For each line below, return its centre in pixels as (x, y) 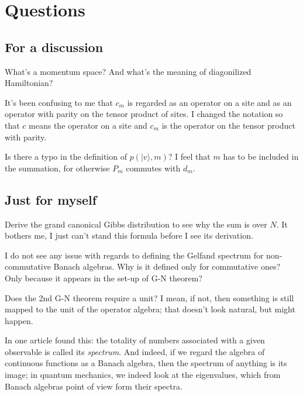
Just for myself (51, 199)
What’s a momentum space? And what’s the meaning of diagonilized (128, 71)
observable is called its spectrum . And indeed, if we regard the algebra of (135, 351)
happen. (19, 320)
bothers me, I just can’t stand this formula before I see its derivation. (129, 235)
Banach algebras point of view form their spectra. (94, 386)
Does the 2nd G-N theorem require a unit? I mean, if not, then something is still (149, 297)
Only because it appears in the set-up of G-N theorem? (104, 278)
